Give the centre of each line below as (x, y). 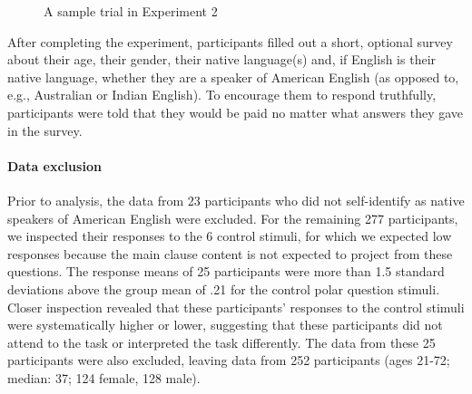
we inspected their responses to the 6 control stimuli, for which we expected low (230, 236)
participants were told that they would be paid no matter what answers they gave (236, 112)
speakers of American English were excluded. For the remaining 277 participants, (233, 218)
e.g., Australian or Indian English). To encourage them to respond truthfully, (222, 95)
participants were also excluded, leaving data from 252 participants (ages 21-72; (229, 360)
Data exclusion (54, 165)
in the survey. (45, 130)
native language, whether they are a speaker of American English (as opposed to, (233, 77)
